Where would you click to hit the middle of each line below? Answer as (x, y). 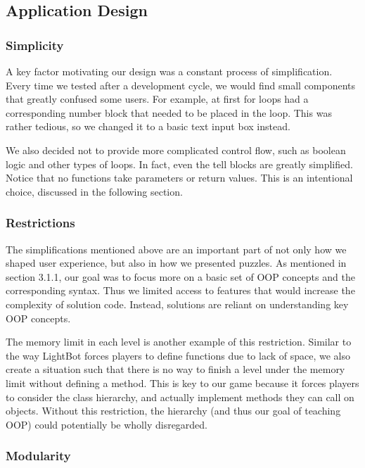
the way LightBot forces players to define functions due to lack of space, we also (178, 355)
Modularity (38, 456)
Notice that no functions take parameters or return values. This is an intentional (179, 178)
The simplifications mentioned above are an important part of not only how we (176, 249)
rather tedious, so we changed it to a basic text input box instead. (148, 126)
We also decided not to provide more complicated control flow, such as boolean (176, 150)
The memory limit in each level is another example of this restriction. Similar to (179, 342)
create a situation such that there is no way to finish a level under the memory (175, 369)
